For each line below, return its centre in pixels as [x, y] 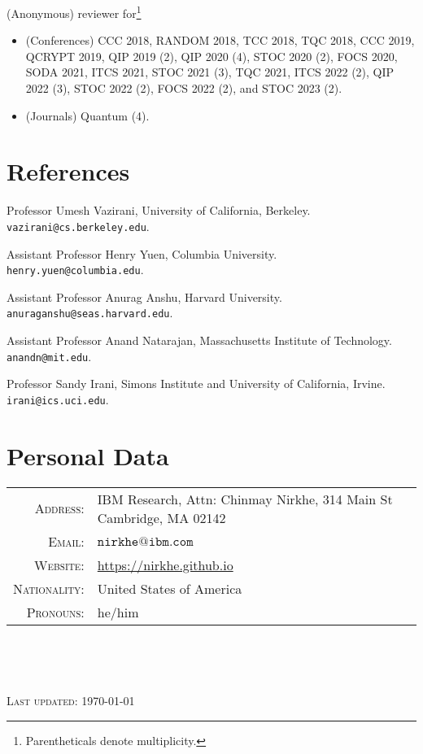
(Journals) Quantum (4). [87, 115]
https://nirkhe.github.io [165, 564]
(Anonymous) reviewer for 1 [74, 12]
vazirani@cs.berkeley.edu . [78, 226]
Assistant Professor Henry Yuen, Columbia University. [142, 253]
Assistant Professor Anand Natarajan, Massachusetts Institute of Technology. [199, 340]
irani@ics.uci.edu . [58, 399]
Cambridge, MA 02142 [161, 517]
